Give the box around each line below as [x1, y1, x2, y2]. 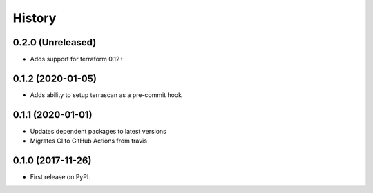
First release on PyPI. [30, 173, 91, 181]
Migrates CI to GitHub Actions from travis [30, 136, 148, 145]
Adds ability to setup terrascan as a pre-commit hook [30, 90, 182, 99]
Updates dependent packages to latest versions [30, 127, 167, 135]
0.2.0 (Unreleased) [12, 37, 97, 48]
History [12, 10, 57, 26]
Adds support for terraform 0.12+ [30, 55, 124, 63]
